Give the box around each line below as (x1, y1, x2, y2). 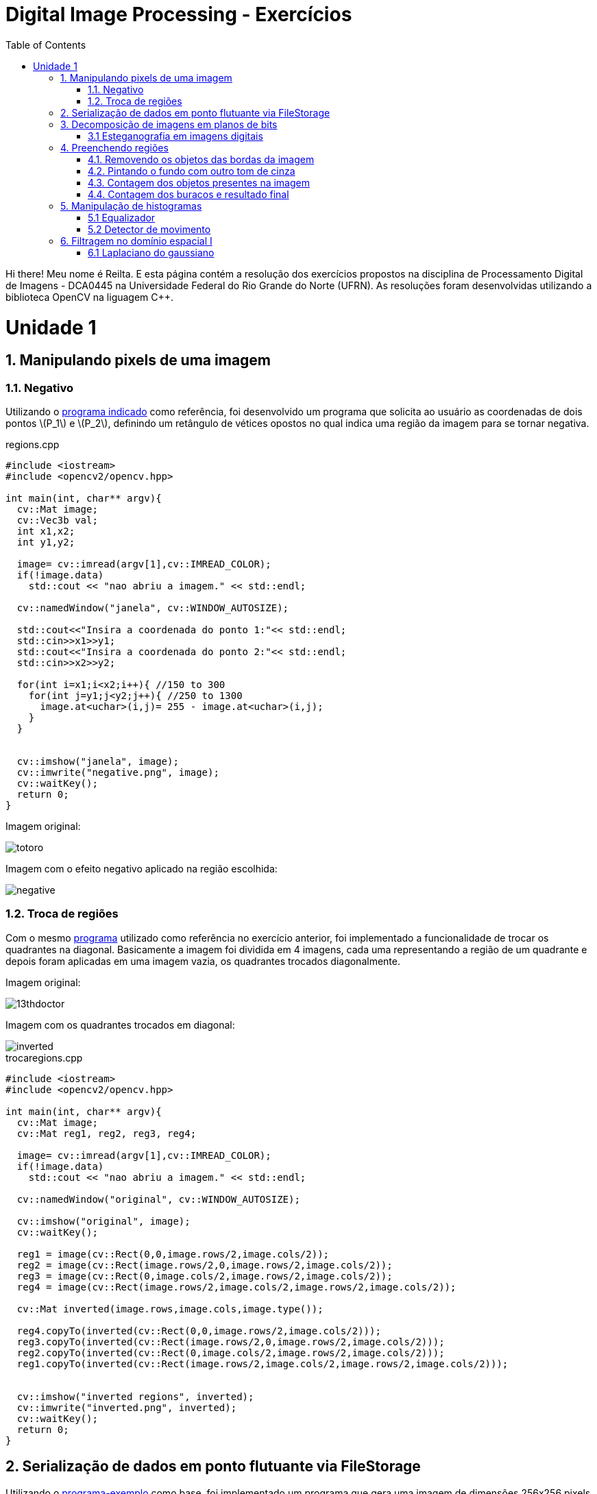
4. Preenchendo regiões (60, 141, 169, 154)
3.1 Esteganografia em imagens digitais (88, 130, 263, 142)
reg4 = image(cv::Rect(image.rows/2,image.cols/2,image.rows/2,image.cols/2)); (16, 1281, 456, 1293)
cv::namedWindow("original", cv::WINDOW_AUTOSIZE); (16, 1193, 300, 1205)
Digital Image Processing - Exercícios (5, 3, 352, 26)
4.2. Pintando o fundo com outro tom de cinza (88, 164, 295, 177)
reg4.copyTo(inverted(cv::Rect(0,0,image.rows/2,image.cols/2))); (16, 1325, 381, 1336)
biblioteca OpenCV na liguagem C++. (5, 291, 174, 303)
